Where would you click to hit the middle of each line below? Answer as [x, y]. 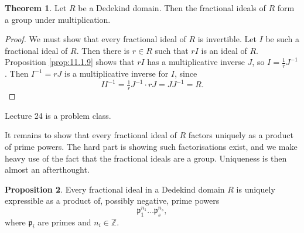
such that [172, 50]
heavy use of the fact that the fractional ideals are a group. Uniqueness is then [146, 158]
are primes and [64, 222]
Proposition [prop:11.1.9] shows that [70, 62]
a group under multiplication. [58, 19]
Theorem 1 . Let [36, 8]
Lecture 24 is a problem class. [58, 115]
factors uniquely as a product [241, 135]
